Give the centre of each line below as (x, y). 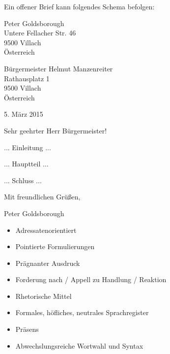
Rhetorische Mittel (43, 296)
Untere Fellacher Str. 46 (40, 33)
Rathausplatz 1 (27, 78)
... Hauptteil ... (26, 164)
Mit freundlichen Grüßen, (42, 197)
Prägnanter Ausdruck (48, 263)
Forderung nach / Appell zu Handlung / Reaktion (91, 279)
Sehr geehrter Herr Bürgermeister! (56, 130)
